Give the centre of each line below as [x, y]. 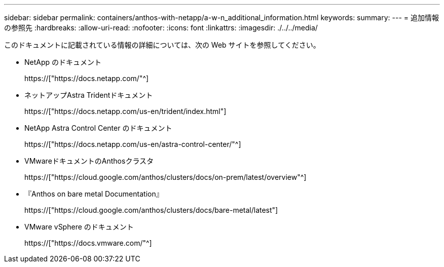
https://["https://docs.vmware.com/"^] [88, 243]
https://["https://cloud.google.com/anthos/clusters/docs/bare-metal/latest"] [151, 210]
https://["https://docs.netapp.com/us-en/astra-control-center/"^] [133, 144]
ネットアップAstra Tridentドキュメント [89, 95]
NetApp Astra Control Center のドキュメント [98, 128]
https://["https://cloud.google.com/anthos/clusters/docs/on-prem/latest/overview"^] [165, 177]
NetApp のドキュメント [63, 62]
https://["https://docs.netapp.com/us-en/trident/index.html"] [125, 111]
